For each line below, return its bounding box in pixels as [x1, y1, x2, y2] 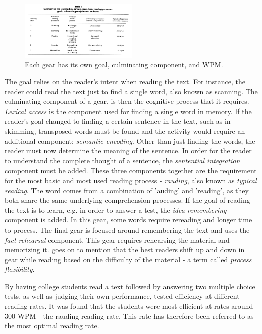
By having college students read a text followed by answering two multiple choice [5, 281, 255, 291]
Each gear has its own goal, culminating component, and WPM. [25, 59, 223, 70]
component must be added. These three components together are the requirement [5, 165, 257, 176]
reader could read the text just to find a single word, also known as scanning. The [5, 86, 258, 96]
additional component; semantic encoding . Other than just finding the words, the [5, 135, 255, 146]
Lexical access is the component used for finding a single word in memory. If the [5, 105, 252, 116]
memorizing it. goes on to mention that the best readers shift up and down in [5, 244, 245, 255]
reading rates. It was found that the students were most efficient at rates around [5, 301, 253, 311]
